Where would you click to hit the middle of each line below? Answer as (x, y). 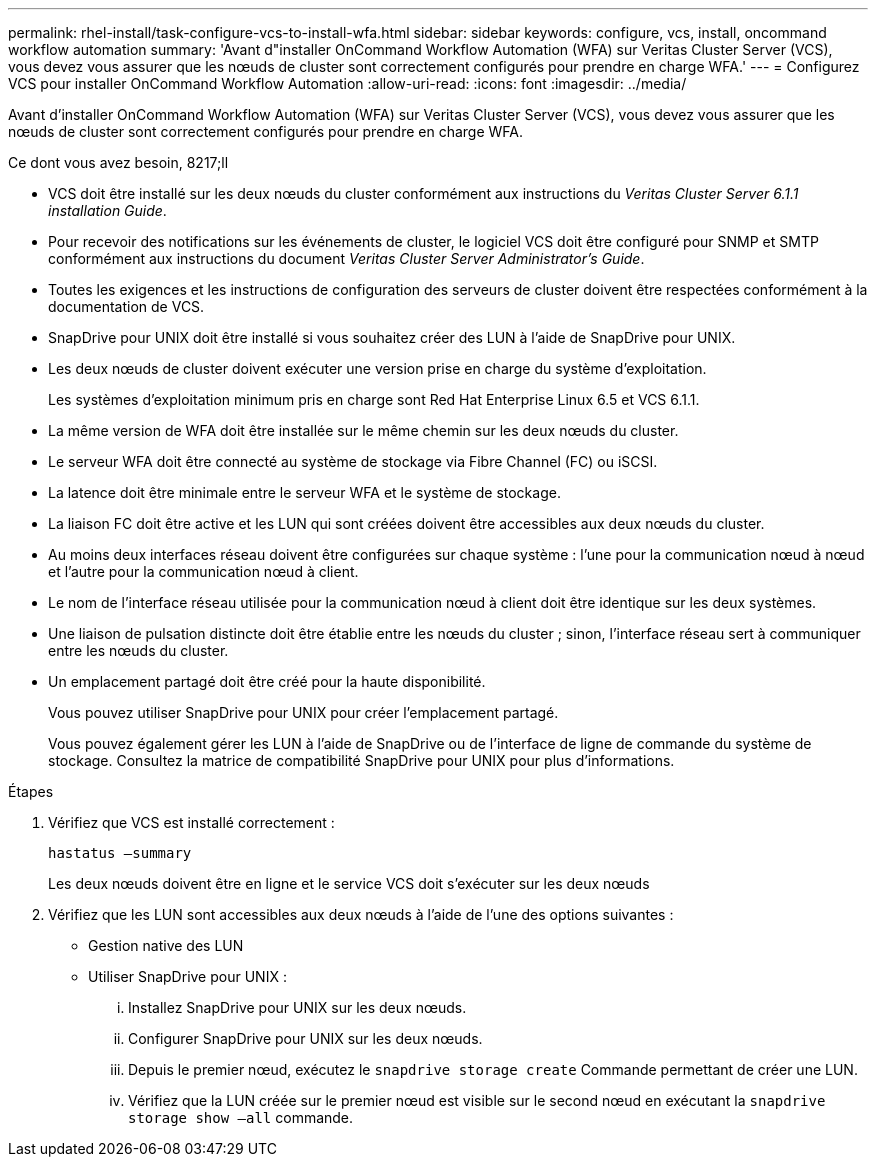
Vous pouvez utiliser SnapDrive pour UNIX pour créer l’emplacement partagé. (303, 712)
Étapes (31, 791)
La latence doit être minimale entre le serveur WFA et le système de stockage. (304, 492)
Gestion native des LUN (166, 945)
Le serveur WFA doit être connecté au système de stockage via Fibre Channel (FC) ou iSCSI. (353, 461)
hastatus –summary (120, 853)
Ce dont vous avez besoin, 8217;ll (118, 162)
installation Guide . (107, 210)
